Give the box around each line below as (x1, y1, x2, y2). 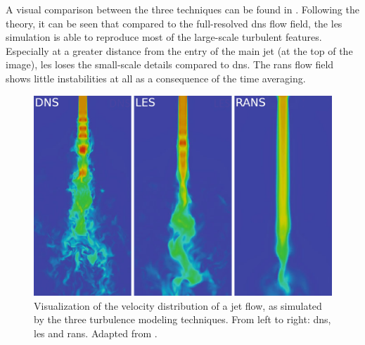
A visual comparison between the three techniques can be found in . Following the (6, 2, 359, 16)
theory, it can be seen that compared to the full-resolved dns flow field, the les (6, 15, 342, 30)
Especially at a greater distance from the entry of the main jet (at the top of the (6, 43, 353, 58)
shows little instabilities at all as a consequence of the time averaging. (6, 70, 306, 85)
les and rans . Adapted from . (34, 325, 158, 340)
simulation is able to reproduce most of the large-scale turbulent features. (6, 30, 322, 44)
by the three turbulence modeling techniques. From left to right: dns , (34, 312, 331, 327)
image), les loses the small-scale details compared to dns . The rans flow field (6, 57, 334, 72)
